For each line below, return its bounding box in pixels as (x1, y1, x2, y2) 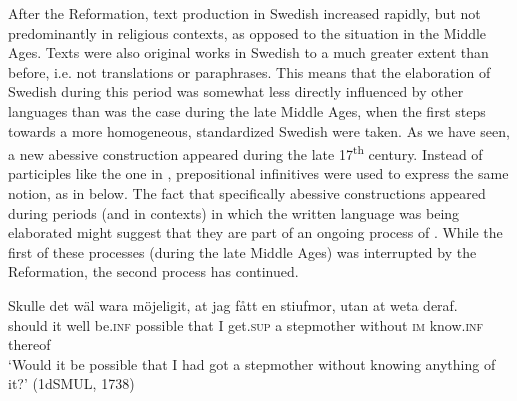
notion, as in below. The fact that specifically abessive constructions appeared (8, 183, 486, 203)
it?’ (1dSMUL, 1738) (8, 373, 135, 394)
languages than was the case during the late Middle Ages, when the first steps (8, 100, 486, 121)
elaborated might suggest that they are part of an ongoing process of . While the (8, 222, 503, 243)
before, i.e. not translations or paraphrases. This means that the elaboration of (8, 61, 491, 82)
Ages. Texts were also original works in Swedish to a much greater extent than (8, 42, 489, 63)
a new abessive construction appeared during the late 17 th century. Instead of (8, 141, 483, 164)
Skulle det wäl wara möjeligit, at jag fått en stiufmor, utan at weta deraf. (8, 294, 458, 315)
